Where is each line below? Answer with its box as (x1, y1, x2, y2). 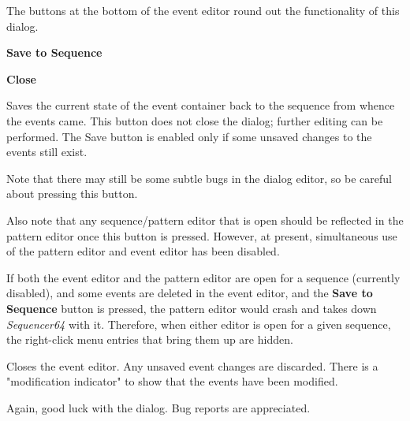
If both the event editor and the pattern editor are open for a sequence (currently (6, 269, 401, 285)
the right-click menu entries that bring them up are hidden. (6, 331, 293, 348)
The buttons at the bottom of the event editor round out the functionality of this (6, 2, 400, 18)
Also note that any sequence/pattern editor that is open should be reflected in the (6, 211, 404, 228)
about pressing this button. (6, 185, 138, 202)
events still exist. (6, 143, 88, 160)
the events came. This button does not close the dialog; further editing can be (6, 112, 383, 129)
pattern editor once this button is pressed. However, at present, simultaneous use (6, 227, 397, 244)
